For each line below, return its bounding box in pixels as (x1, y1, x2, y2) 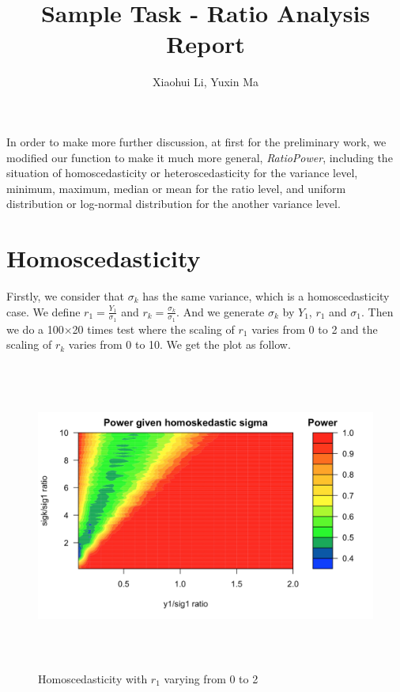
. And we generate (176, 303, 265, 320)
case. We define (6, 303, 81, 320)
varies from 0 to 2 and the (251, 320, 378, 337)
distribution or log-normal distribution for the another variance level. (6, 195, 341, 212)
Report (166, 28, 245, 60)
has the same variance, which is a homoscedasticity (142, 288, 390, 304)
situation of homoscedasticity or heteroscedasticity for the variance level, (6, 164, 358, 181)
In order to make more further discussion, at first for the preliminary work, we (6, 133, 387, 149)
